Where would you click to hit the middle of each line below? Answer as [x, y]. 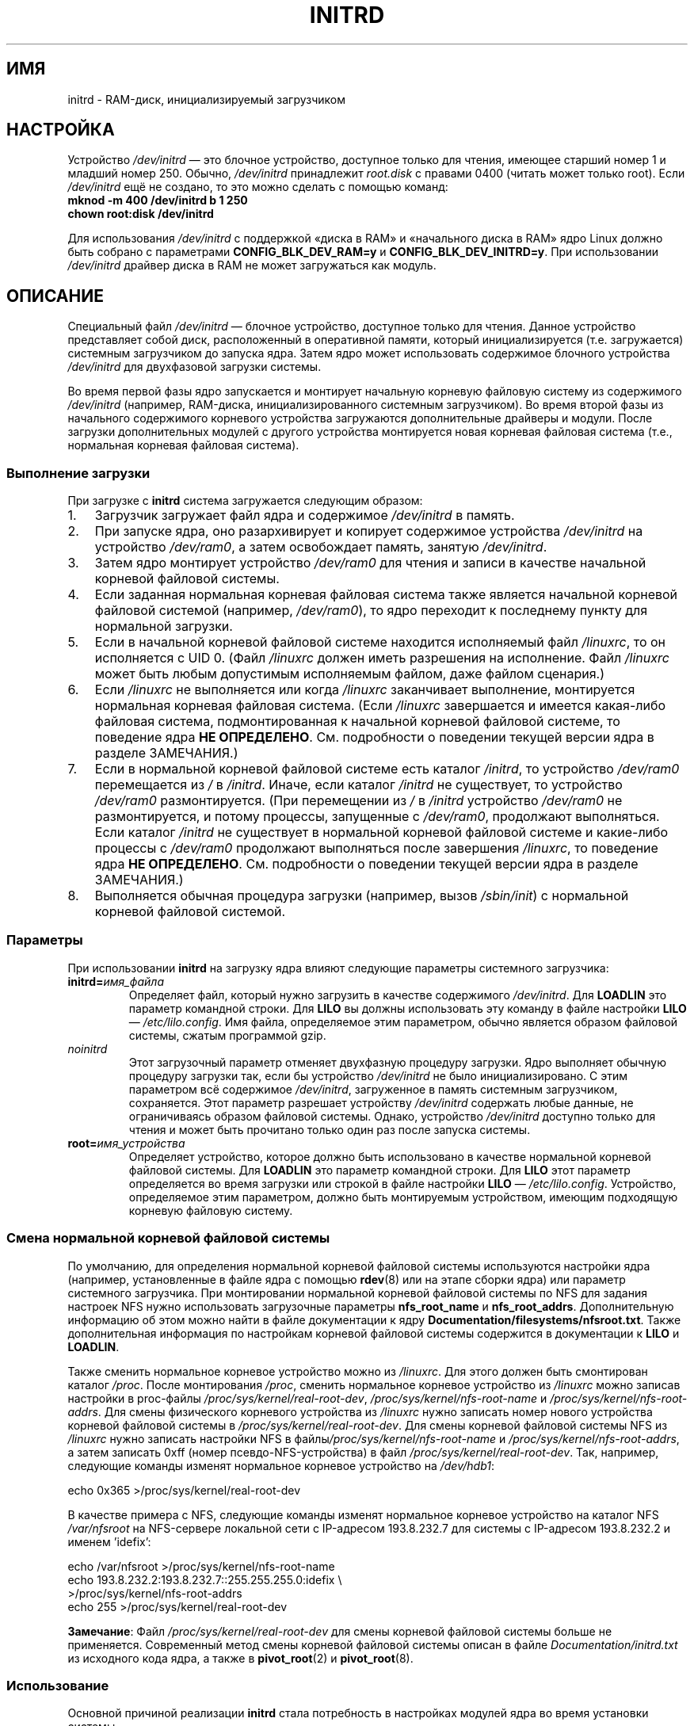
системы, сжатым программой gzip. [227, 1035]
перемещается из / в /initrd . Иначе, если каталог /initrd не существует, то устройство [358, 785]
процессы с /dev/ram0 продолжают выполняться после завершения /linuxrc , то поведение [376, 848]
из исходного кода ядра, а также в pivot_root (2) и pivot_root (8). [240, 1658]
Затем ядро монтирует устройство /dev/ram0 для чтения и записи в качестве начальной [370, 563]
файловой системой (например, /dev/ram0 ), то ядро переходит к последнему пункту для [371, 611]
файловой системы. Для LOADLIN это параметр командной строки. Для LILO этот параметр [379, 1170]
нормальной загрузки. [164, 626]
